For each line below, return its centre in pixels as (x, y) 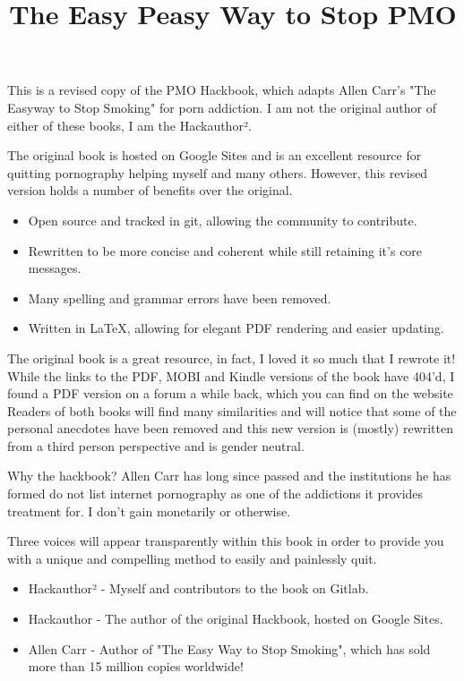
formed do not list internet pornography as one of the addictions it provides (215, 494)
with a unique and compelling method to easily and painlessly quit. (192, 558)
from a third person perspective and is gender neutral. (156, 445)
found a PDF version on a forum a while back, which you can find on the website (230, 393)
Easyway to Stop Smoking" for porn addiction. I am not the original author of (222, 107)
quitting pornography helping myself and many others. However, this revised (218, 172)
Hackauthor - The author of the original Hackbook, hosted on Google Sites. (236, 619)
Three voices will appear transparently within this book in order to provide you (226, 541)
